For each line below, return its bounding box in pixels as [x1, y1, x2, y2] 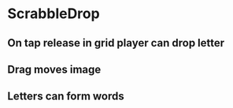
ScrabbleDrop [7, 5, 100, 23]
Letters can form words [7, 90, 125, 103]
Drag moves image [7, 62, 102, 76]
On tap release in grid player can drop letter [7, 36, 225, 50]
